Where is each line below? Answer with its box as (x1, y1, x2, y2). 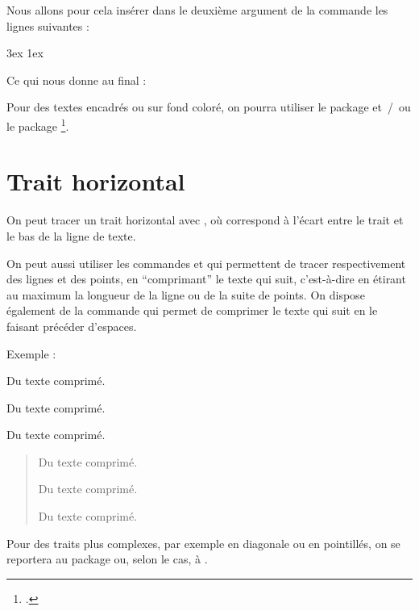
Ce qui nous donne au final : (6, 71, 147, 88)
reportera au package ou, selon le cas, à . (6, 550, 208, 567)
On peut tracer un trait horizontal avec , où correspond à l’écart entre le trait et (6, 211, 404, 228)
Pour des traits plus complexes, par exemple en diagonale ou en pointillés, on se (6, 534, 400, 551)
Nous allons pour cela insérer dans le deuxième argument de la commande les (6, 2, 388, 18)
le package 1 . (6, 115, 69, 134)
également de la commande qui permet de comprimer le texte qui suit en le (6, 302, 378, 319)
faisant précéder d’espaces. (6, 317, 137, 334)
